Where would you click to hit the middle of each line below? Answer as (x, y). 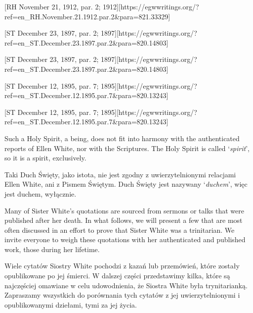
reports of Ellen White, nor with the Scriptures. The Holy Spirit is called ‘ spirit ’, (127, 148)
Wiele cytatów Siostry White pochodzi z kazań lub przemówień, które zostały (122, 266)
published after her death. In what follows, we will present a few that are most (124, 220)
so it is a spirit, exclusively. (45, 158)
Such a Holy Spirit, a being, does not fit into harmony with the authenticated (122, 138)
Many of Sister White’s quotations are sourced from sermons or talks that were (124, 210)
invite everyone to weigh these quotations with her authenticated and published (125, 239)
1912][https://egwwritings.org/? (151, 6)
